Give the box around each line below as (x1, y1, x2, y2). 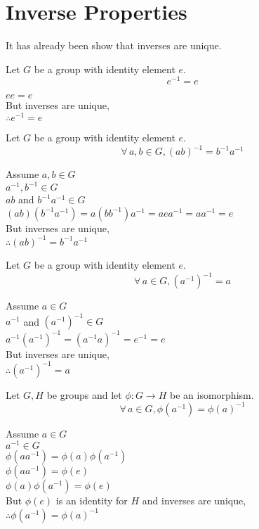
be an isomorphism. (170, 387, 254, 402)
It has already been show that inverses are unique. (6, 38, 222, 53)
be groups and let (46, 387, 122, 402)
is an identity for (55, 493, 128, 508)
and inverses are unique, (142, 493, 246, 508)
